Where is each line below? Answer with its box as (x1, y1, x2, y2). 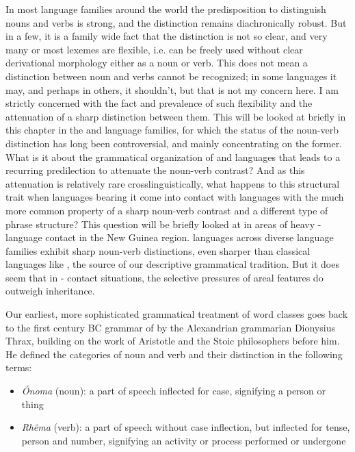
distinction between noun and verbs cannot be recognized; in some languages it (5, 68, 337, 83)
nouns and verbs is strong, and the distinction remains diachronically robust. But (5, 15, 347, 29)
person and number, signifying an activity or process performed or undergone (21, 433, 346, 447)
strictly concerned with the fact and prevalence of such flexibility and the (5, 96, 313, 110)
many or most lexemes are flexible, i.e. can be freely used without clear (5, 42, 303, 56)
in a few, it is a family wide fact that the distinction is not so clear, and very (5, 29, 328, 43)
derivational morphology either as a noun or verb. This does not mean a (5, 55, 308, 70)
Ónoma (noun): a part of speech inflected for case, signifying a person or (21, 384, 326, 398)
